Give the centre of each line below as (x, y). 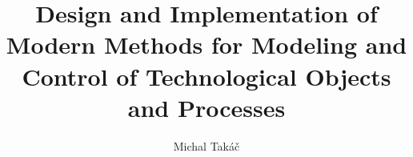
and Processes (206, 107)
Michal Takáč (206, 145)
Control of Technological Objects (206, 76)
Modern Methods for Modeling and (206, 44)
